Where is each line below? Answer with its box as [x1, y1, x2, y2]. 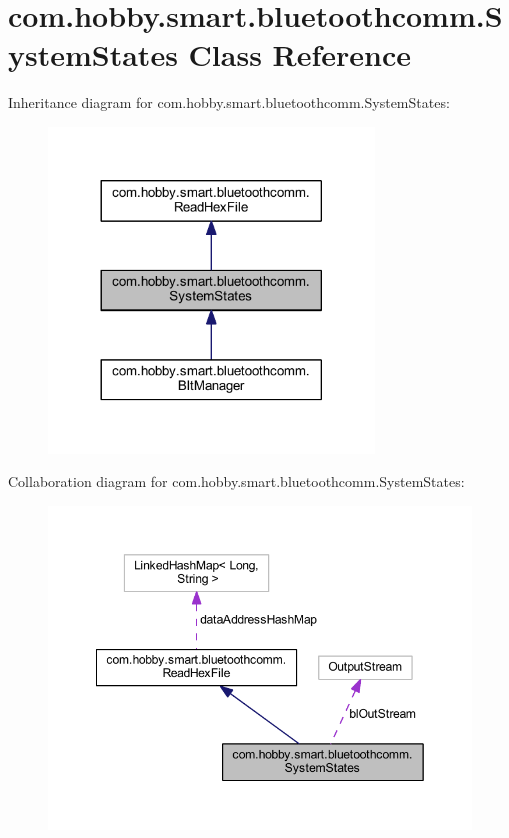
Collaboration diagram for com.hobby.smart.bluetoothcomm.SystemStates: [8, 471, 465, 492]
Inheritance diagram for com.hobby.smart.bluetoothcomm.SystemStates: [8, 92, 450, 113]
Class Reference [188, 34, 412, 75]
